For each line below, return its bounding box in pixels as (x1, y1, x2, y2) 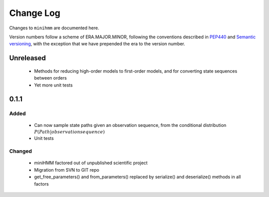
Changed (9, 148, 32, 155)
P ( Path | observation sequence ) (34, 129, 105, 134)
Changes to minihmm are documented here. (9, 25, 100, 31)
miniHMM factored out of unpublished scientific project (34, 160, 148, 166)
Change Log (9, 7, 61, 18)
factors (34, 181, 49, 187)
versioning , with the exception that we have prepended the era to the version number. (9, 41, 185, 47)
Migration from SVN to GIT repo (34, 167, 100, 173)
